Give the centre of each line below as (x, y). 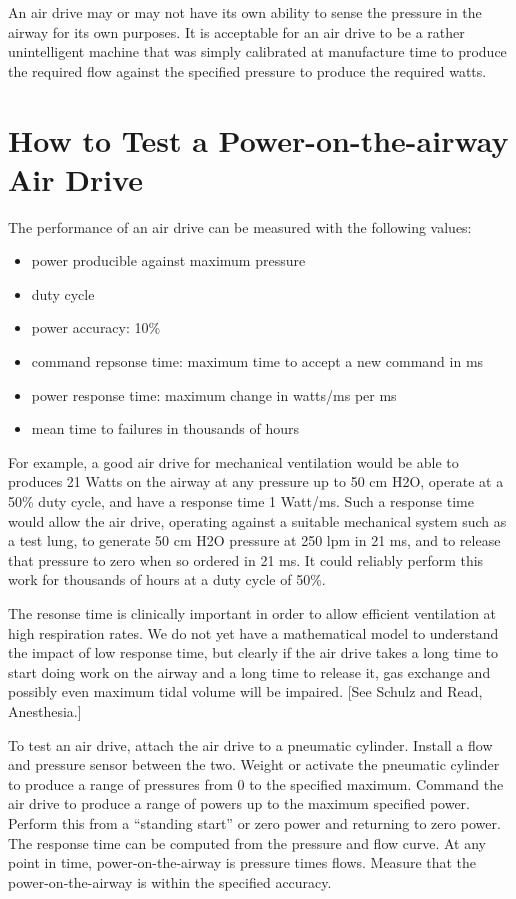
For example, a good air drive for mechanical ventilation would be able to (233, 461)
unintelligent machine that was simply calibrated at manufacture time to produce (257, 51)
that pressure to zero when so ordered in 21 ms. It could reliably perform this (246, 559)
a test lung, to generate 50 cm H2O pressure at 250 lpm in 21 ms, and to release (254, 540)
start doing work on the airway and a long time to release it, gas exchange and (249, 671)
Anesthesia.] (45, 710)
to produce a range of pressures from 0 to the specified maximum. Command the (256, 783)
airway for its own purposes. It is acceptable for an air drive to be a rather (236, 31)
